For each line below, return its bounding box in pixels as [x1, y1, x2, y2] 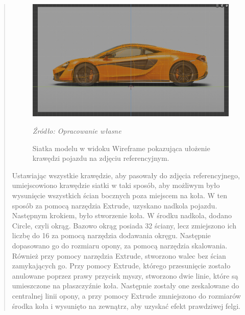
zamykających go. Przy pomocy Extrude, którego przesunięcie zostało [12, 260, 231, 271]
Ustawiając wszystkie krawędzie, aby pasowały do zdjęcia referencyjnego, [12, 170, 240, 180]
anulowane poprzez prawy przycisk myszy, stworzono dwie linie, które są [12, 270, 238, 281]
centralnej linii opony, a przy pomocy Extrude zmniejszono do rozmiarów [12, 290, 241, 301]
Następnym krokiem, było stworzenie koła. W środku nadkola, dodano [12, 210, 232, 221]
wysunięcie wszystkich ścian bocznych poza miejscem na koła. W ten [12, 190, 227, 201]
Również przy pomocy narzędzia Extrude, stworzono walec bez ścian [12, 250, 226, 261]
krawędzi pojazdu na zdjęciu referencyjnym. [32, 153, 169, 163]
